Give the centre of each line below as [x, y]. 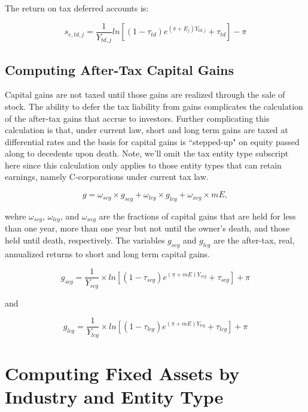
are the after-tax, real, [254, 240]
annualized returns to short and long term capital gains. [108, 253]
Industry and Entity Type [114, 397]
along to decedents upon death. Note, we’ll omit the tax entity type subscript [147, 153]
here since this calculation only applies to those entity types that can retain [143, 165]
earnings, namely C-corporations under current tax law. [107, 177]
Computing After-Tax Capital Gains [120, 69]
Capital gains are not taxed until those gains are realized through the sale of [145, 94]
